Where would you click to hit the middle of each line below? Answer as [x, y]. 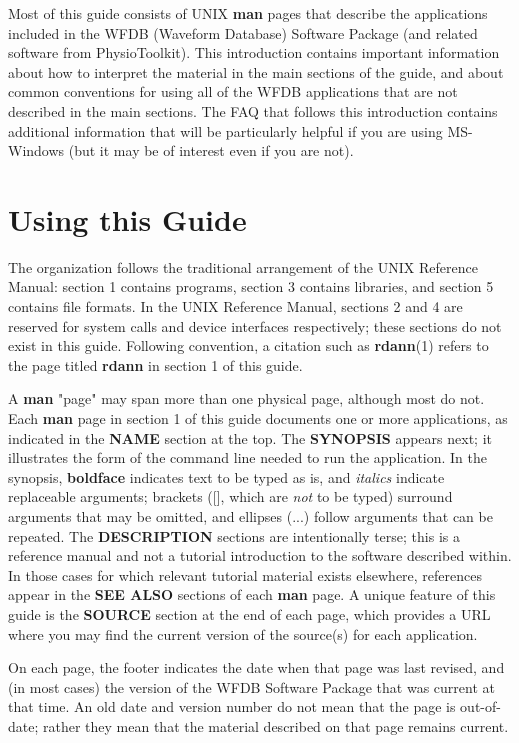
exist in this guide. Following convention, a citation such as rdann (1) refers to [248, 345]
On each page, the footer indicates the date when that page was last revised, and [256, 667]
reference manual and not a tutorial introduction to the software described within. [260, 555]
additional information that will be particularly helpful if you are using [225, 130]
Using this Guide [127, 218]
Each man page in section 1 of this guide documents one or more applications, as [258, 418]
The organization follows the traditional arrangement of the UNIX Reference [243, 266]
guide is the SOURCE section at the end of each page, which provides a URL [249, 613]
